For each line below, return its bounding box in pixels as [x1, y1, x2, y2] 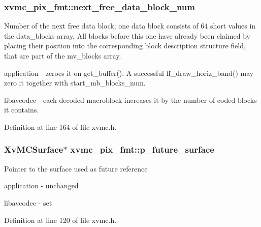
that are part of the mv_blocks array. [4, 50, 121, 61]
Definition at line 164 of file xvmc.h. [4, 121, 117, 132]
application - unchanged [4, 180, 79, 191]
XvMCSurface [4, 143, 63, 156]
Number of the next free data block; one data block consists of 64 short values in [4, 20, 256, 31]
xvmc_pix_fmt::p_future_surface [70, 143, 214, 156]
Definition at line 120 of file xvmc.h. [4, 214, 117, 225]
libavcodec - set [4, 197, 52, 208]
